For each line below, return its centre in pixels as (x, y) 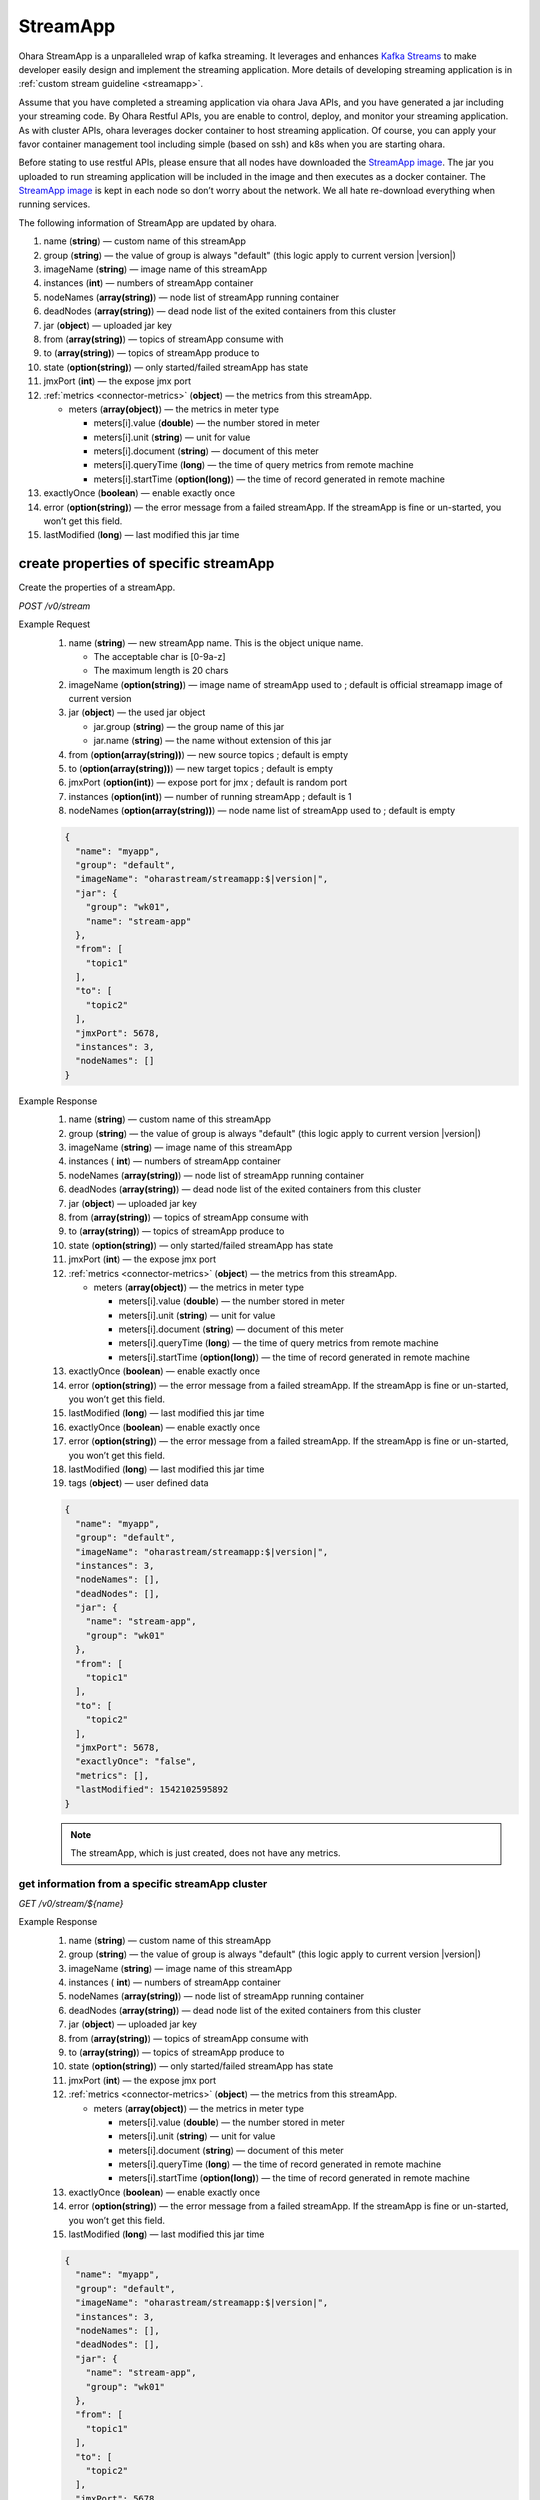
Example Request (54, 624)
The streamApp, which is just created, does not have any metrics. (205, 1852)
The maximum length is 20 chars (161, 671)
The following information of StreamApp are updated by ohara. (147, 222)
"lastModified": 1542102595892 (152, 1789)
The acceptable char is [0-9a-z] (159, 656)
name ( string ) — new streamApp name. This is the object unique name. (216, 642)
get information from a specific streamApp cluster (143, 1883)
